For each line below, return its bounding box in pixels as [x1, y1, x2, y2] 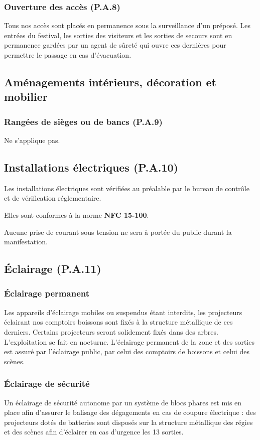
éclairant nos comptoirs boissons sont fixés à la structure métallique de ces [4, 317, 233, 327]
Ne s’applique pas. [4, 134, 60, 145]
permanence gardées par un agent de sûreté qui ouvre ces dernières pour [4, 40, 226, 50]
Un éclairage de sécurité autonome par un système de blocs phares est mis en [4, 397, 242, 407]
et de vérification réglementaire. [4, 193, 101, 203]
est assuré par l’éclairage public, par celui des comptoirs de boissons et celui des [4, 346, 249, 357]
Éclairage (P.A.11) [4, 261, 101, 276]
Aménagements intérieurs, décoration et [4, 74, 216, 89]
